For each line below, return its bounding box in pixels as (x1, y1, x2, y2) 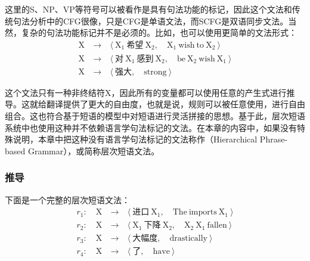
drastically (169, 234, 208, 243)
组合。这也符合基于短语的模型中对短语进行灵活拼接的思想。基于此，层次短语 (5, 110, 305, 122)
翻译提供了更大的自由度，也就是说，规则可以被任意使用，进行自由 (46, 98, 305, 110)
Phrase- (259, 133, 288, 145)
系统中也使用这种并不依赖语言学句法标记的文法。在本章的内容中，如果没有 (5, 121, 297, 133)
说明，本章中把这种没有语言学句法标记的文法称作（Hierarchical (13, 133, 258, 145)
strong (144, 67, 167, 76)
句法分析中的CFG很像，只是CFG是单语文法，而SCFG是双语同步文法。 (13, 14, 289, 27)
